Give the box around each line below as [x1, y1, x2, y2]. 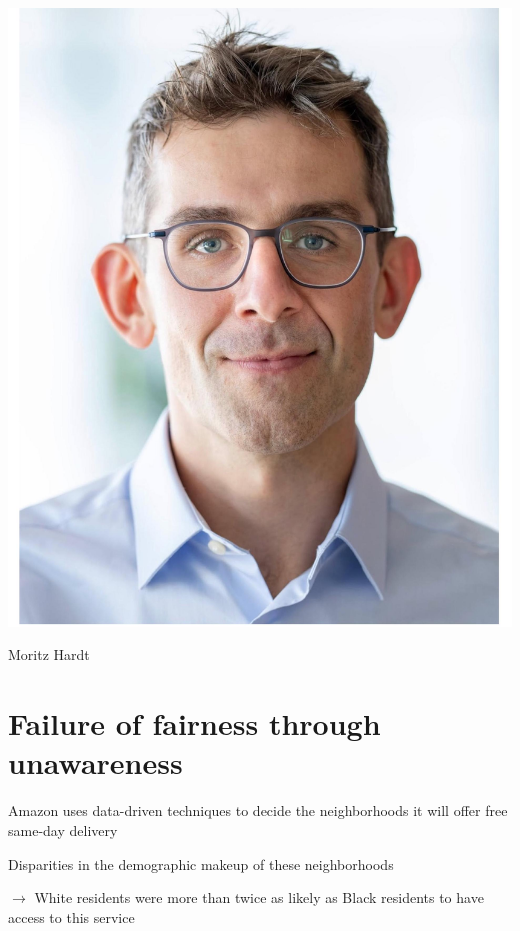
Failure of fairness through [8, 703, 381, 744]
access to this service [8, 906, 135, 927]
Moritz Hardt [8, 644, 90, 665]
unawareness [8, 742, 183, 783]
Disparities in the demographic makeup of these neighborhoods [8, 853, 394, 874]
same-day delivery [8, 819, 118, 840]
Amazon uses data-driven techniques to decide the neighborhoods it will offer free [8, 800, 508, 821]
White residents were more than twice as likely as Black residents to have [34, 887, 484, 908]
